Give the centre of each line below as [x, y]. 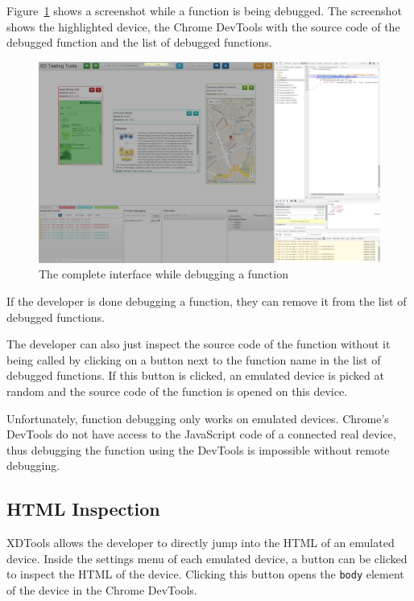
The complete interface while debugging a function [164, 274]
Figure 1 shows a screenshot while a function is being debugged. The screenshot [204, 10]
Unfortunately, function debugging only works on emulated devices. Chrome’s [198, 418]
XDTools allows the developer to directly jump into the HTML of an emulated [201, 543]
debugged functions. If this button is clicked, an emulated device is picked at [195, 375]
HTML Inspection [83, 509]
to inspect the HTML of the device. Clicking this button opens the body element [205, 574]
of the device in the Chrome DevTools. [102, 590]
